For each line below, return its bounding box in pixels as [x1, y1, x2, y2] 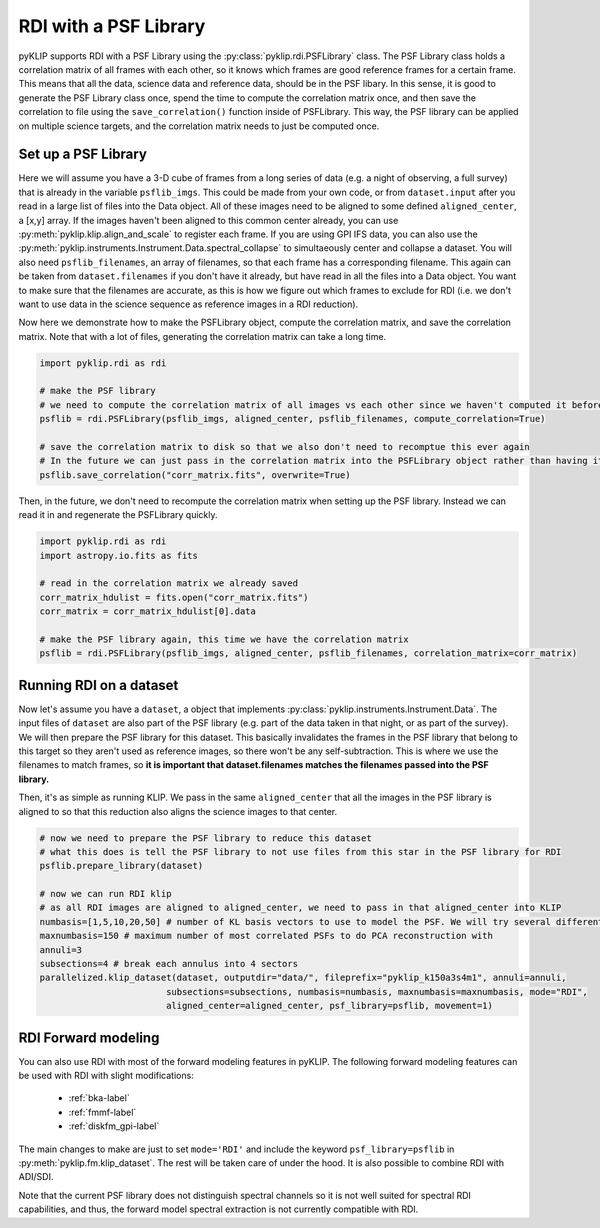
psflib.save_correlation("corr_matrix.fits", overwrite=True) [39, 469, 351, 480]
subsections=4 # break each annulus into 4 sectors [39, 958, 299, 970]
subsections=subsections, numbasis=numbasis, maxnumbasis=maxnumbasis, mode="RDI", [165, 986, 589, 997]
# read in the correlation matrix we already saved [39, 578, 299, 589]
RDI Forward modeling [18, 1029, 160, 1046]
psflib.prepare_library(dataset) [39, 860, 204, 872]
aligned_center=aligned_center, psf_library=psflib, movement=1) [165, 1000, 494, 1012]
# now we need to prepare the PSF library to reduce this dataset [39, 832, 372, 844]
